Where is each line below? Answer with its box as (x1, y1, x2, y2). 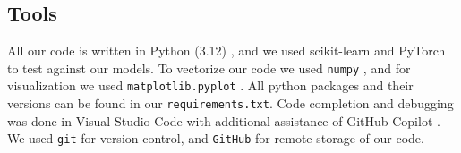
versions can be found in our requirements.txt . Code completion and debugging (7, 94, 454, 113)
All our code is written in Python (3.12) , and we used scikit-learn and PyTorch (7, 41, 446, 60)
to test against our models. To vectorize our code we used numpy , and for (7, 58, 411, 77)
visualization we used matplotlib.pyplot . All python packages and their (7, 76, 414, 95)
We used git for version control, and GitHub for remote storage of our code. (7, 129, 424, 148)
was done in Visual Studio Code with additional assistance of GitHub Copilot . (7, 111, 440, 130)
